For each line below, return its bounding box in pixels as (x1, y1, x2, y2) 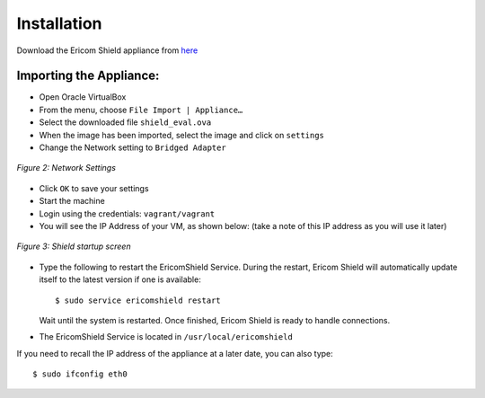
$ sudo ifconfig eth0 (32, 369, 128, 379)
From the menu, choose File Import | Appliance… (39, 104, 243, 115)
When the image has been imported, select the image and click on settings (39, 129, 325, 140)
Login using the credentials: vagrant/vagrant (39, 208, 216, 219)
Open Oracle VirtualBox (39, 92, 127, 102)
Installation (16, 13, 102, 33)
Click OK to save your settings (39, 182, 149, 193)
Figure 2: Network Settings (16, 163, 117, 173)
